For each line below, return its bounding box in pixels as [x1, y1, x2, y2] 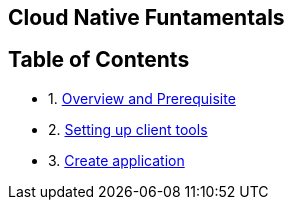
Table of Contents [8, 47, 190, 73]
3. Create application [48, 151, 185, 169]
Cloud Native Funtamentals [8, 5, 285, 30]
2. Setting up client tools [48, 120, 208, 138]
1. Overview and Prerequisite [48, 89, 236, 107]
